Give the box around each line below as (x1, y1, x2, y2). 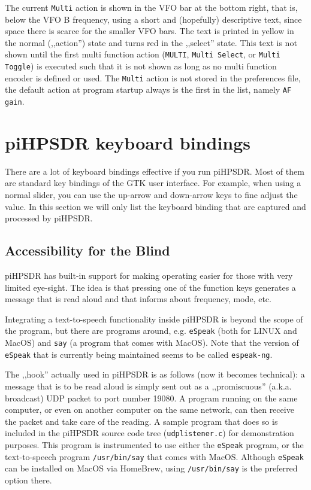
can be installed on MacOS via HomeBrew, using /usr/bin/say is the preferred (5, 462, 298, 474)
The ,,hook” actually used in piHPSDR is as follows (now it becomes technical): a (5, 368, 305, 381)
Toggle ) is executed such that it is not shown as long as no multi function (5, 60, 277, 72)
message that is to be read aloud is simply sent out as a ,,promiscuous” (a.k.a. (5, 379, 292, 392)
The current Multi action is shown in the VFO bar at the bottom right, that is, (5, 1, 298, 13)
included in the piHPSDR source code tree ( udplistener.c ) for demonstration (5, 427, 294, 439)
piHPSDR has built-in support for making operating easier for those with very (5, 269, 293, 282)
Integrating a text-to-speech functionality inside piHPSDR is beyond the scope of (5, 312, 303, 325)
